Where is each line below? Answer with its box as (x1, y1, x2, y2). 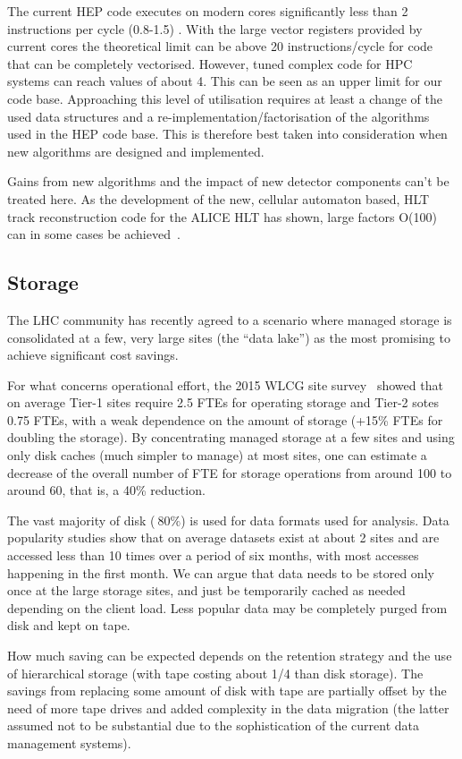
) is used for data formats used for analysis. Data (181, 510, 449, 529)
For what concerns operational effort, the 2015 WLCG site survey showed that (7, 375, 443, 394)
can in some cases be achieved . (7, 225, 181, 243)
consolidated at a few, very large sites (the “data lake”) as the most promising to (7, 328, 450, 346)
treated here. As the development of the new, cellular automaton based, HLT (7, 189, 430, 208)
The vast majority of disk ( (7, 510, 155, 529)
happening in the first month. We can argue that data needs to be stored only (7, 563, 434, 582)
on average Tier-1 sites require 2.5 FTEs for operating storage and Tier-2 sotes (7, 393, 439, 412)
